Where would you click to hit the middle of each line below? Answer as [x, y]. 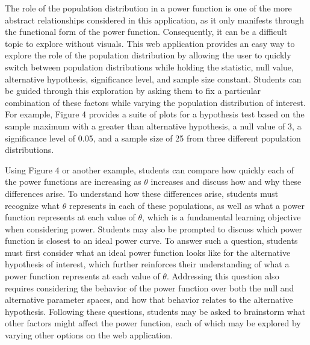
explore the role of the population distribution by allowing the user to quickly [148, 55]
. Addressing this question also [223, 276]
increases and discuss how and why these [226, 182]
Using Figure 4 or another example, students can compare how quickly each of [150, 169]
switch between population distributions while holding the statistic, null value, [149, 67]
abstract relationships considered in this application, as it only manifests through [155, 20]
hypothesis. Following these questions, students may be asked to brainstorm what [155, 311]
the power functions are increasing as [73, 182]
